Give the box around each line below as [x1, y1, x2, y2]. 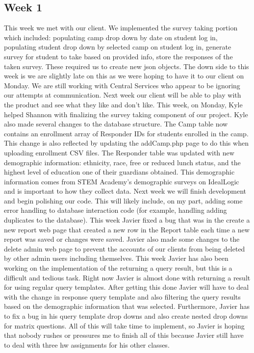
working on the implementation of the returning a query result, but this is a [4, 263, 232, 273]
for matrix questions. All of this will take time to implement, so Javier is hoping [4, 320, 245, 330]
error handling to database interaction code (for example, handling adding [4, 205, 227, 215]
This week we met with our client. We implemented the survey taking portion [4, 23, 238, 33]
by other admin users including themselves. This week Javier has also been [4, 253, 229, 263]
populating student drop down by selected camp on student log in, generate [4, 42, 231, 52]
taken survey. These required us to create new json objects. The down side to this [4, 61, 249, 71]
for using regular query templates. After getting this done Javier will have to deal [4, 282, 249, 292]
